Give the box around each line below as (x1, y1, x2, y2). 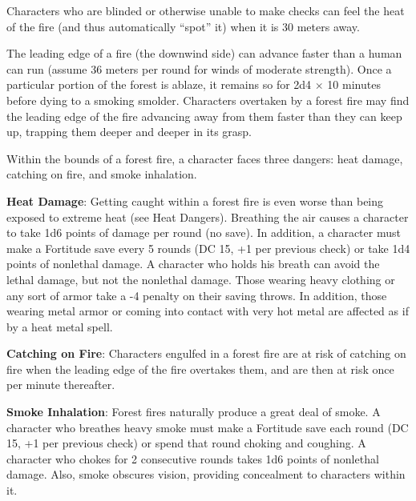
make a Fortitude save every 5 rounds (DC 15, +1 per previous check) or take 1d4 (6, 239, 410, 256)
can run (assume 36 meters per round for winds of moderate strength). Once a (6, 60, 392, 77)
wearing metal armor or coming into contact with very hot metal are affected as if (6, 303, 409, 319)
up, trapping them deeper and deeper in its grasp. (6, 123, 252, 140)
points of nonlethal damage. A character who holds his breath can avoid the (6, 255, 380, 272)
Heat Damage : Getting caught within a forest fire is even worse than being (6, 192, 384, 209)
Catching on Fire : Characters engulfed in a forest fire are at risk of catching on (6, 345, 406, 362)
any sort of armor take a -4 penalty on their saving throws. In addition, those (6, 287, 387, 303)
